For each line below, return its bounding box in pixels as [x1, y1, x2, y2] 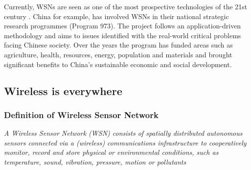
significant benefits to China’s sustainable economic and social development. [4, 59, 232, 69]
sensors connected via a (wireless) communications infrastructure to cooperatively [4, 137, 247, 147]
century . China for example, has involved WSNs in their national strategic [4, 11, 229, 21]
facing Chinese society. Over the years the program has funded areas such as [4, 40, 233, 50]
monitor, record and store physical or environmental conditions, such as [4, 147, 219, 157]
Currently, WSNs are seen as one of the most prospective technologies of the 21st [4, 1, 248, 11]
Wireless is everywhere [4, 83, 122, 98]
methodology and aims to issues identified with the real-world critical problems [4, 30, 241, 40]
